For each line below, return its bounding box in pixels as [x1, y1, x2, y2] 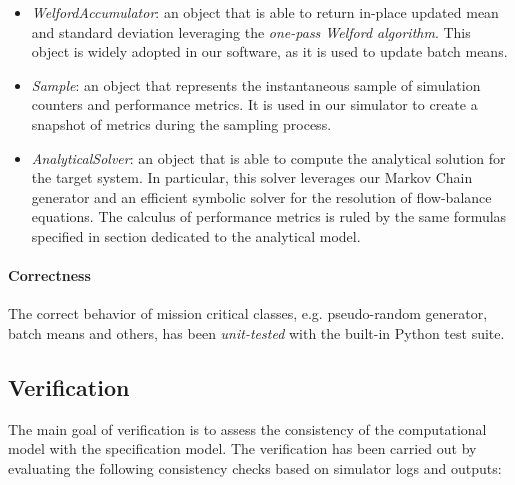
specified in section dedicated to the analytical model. [31, 225, 361, 246]
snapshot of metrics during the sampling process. [31, 113, 332, 134]
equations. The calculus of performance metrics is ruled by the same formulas [31, 206, 507, 227]
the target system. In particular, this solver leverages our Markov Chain [31, 167, 473, 188]
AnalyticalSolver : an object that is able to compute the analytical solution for [31, 147, 506, 168]
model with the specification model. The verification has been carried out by [8, 438, 477, 459]
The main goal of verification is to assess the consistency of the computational [8, 418, 487, 439]
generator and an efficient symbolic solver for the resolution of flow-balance [31, 186, 492, 207]
